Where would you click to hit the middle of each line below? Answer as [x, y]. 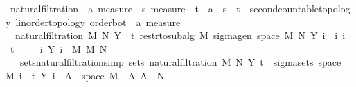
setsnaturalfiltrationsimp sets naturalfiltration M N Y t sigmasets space [180, 62]
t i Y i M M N [59, 48]
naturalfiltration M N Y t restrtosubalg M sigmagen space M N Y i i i [180, 35]
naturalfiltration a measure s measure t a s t [125, 8]
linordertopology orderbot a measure [98, 22]
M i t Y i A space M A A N [85, 75]
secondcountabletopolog [300, 8]
